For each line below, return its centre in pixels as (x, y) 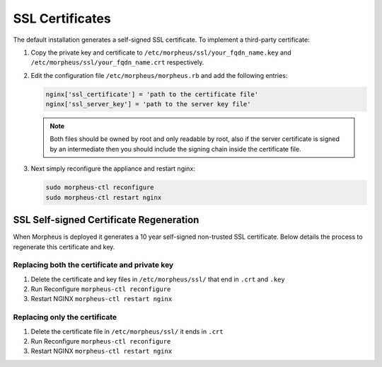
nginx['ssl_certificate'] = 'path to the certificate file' (152, 94)
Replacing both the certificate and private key (93, 265)
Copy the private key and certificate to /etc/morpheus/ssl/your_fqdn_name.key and (161, 52)
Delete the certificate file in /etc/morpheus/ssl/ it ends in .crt (127, 331)
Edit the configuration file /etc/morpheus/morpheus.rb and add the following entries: (159, 75)
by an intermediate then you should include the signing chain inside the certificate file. (175, 149)
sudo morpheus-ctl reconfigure (100, 187)
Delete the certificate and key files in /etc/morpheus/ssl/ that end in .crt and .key (158, 279)
